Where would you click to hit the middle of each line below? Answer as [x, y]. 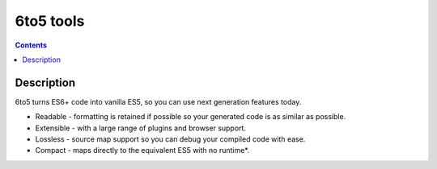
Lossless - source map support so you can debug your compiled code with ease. [170, 139]
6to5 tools [50, 21]
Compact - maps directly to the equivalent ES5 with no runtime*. [142, 150]
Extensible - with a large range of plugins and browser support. [141, 128]
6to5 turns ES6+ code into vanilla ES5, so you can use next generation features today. [158, 101]
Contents [31, 45]
